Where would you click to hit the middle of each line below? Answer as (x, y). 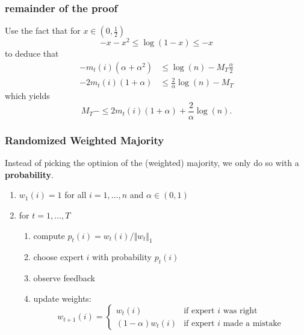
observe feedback (64, 278)
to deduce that (32, 53)
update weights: (62, 298)
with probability (122, 257)
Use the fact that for (43, 30)
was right (240, 311)
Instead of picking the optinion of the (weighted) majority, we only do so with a (152, 163)
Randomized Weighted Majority (85, 140)
